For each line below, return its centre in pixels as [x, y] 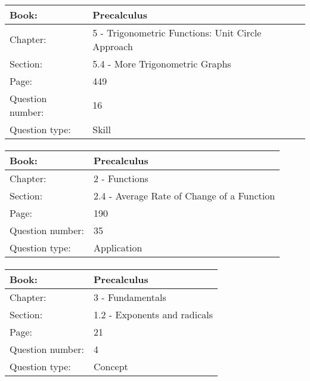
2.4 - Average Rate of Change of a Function [185, 196]
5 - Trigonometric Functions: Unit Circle [177, 32]
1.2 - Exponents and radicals [154, 314]
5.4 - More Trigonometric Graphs [162, 63]
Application [118, 248]
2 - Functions [121, 179]
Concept [111, 366]
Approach [113, 46]
